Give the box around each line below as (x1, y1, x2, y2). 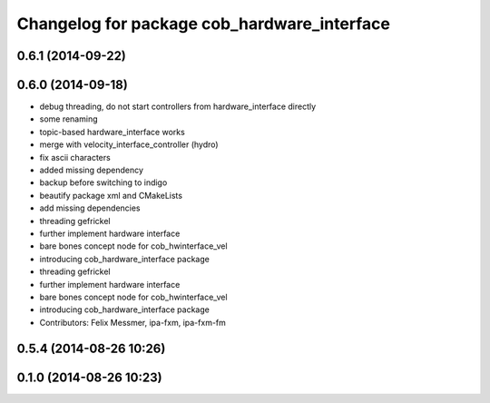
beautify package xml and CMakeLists (39, 190, 183, 201)
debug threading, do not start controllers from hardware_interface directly (39, 101, 317, 113)
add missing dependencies (39, 202, 141, 213)
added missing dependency (39, 164, 144, 176)
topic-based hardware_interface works (39, 126, 185, 137)
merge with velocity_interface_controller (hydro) (39, 139, 219, 150)
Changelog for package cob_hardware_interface (16, 14, 390, 34)
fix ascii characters (39, 152, 111, 162)
